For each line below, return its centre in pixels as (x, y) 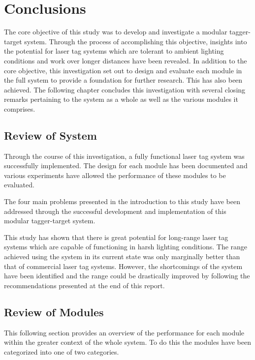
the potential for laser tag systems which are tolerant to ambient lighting (114, 51)
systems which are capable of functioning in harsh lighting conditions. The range (126, 247)
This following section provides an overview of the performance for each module (124, 332)
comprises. (20, 108)
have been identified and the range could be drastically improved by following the (127, 276)
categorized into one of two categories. (62, 351)
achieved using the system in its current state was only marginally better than (122, 256)
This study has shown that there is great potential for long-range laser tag (116, 237)
